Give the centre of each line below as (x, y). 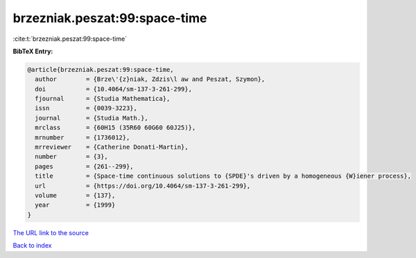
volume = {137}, (75, 195)
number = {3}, (72, 157)
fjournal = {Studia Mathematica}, (103, 99)
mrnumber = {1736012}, (83, 137)
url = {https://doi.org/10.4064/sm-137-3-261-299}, (143, 186)
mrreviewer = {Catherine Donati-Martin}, (112, 147)
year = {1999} (75, 205)
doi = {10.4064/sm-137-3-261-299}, (113, 89)
